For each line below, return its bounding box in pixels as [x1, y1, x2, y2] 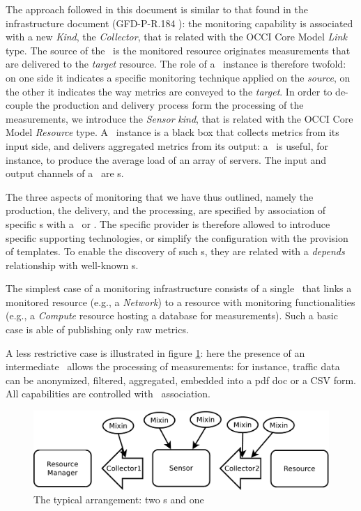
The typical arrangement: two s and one [33, 492, 204, 507]
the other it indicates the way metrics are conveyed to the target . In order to [6, 84, 332, 98]
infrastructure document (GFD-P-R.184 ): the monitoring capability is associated [6, 15, 353, 30]
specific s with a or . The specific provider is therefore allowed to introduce [6, 216, 330, 231]
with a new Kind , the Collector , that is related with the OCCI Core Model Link [6, 29, 347, 44]
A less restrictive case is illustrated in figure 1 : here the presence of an [6, 345, 305, 360]
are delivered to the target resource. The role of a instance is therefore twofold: [6, 56, 346, 71]
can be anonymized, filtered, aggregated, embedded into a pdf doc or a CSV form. [6, 372, 357, 387]
